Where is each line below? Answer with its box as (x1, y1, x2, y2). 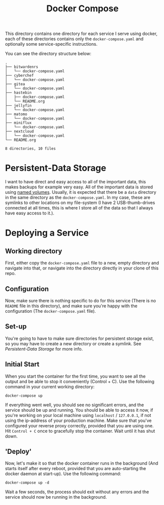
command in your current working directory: (5, 384, 95, 389)
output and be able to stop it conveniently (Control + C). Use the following (5, 378, 155, 384)
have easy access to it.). (5, 210, 55, 216)
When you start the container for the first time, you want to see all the (5, 373, 146, 379)
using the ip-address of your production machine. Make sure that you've (5, 417, 152, 423)
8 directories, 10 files (5, 146, 56, 151)
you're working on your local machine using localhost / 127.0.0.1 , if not (5, 412, 151, 418)
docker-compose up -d (5, 480, 50, 485)
